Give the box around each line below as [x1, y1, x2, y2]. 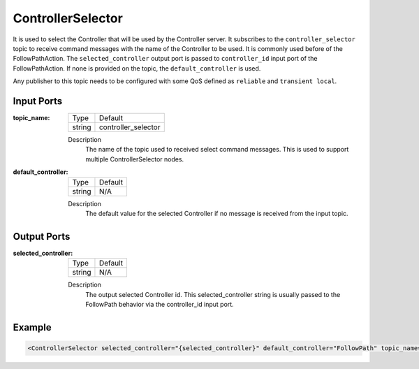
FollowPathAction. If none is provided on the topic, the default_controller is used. [13, 64, 261, 73]
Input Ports [13, 95, 63, 107]
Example [13, 321, 52, 333]
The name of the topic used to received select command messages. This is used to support [85, 145, 349, 154]
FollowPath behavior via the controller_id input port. [85, 301, 234, 309]
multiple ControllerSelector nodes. [85, 154, 184, 164]
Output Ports [13, 231, 71, 243]
